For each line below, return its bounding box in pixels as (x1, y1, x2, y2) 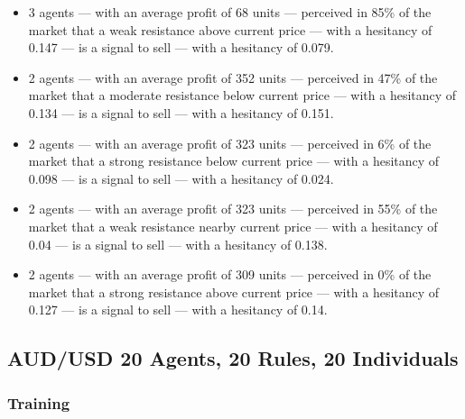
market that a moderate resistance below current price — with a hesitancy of (28, 86, 457, 105)
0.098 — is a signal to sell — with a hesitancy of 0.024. (28, 169, 334, 187)
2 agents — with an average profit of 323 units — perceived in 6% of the (28, 133, 432, 152)
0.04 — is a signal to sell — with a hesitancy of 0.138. (28, 234, 328, 253)
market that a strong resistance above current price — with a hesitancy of (28, 282, 440, 301)
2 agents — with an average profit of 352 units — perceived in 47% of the (28, 68, 438, 87)
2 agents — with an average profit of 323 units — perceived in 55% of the (28, 199, 438, 218)
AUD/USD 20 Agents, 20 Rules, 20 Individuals (7, 344, 459, 372)
